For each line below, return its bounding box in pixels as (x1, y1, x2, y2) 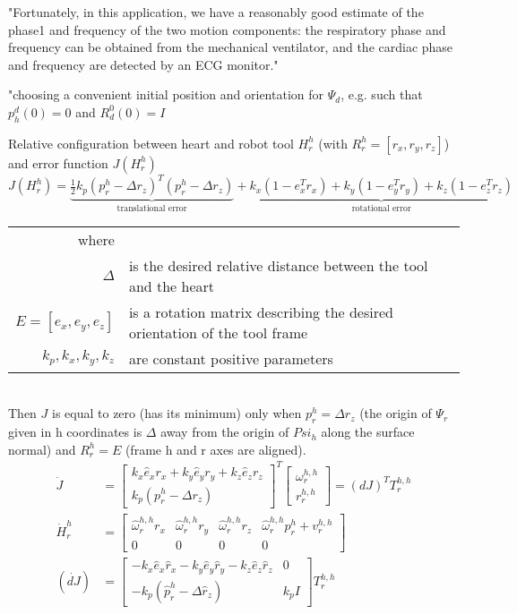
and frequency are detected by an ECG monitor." (8, 55, 279, 73)
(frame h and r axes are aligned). (125, 439, 306, 458)
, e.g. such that (340, 85, 423, 104)
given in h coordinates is (8, 422, 142, 441)
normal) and (8, 439, 76, 458)
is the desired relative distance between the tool (128, 254, 428, 276)
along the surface (321, 422, 415, 441)
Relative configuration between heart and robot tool (8, 133, 294, 152)
